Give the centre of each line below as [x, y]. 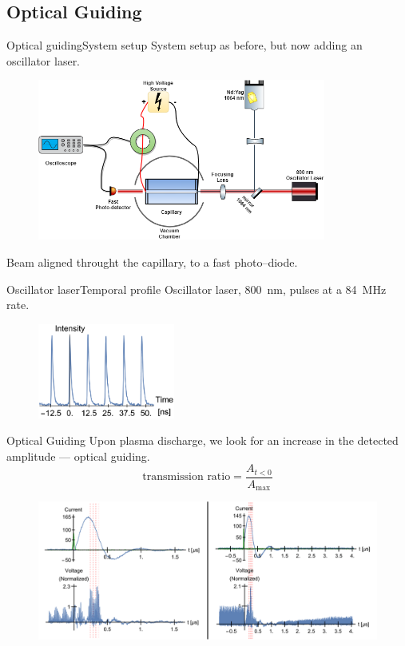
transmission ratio [187, 477]
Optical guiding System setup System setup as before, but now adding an [185, 45]
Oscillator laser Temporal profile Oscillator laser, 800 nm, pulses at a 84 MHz [197, 289]
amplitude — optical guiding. [78, 456]
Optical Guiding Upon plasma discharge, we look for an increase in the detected [202, 440]
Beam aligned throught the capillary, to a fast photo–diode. [152, 262]
